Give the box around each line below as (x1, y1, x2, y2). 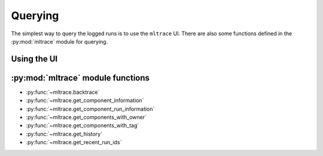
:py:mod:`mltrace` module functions (11, 72, 150, 83)
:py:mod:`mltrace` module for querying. (11, 38, 108, 45)
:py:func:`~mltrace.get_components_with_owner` (26, 114, 147, 121)
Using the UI (11, 54, 58, 64)
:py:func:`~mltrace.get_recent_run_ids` (26, 139, 122, 146)
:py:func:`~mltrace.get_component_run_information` (26, 105, 155, 112)
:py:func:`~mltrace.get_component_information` (26, 97, 144, 104)
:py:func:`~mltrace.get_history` (26, 130, 103, 137)
